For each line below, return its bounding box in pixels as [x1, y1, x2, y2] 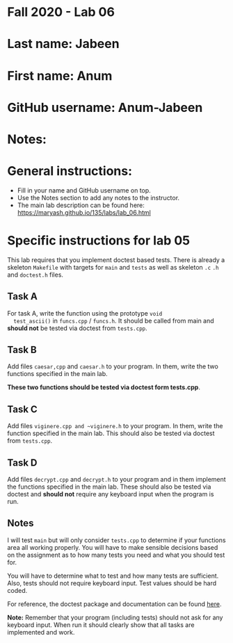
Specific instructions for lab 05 [7, 233, 190, 249]
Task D [7, 457, 38, 469]
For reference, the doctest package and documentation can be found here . [7, 599, 222, 608]
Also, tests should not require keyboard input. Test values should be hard [7, 578, 217, 587]
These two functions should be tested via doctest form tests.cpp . [7, 383, 200, 391]
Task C [7, 403, 38, 415]
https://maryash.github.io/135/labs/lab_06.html [17, 208, 151, 216]
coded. [7, 586, 28, 594]
